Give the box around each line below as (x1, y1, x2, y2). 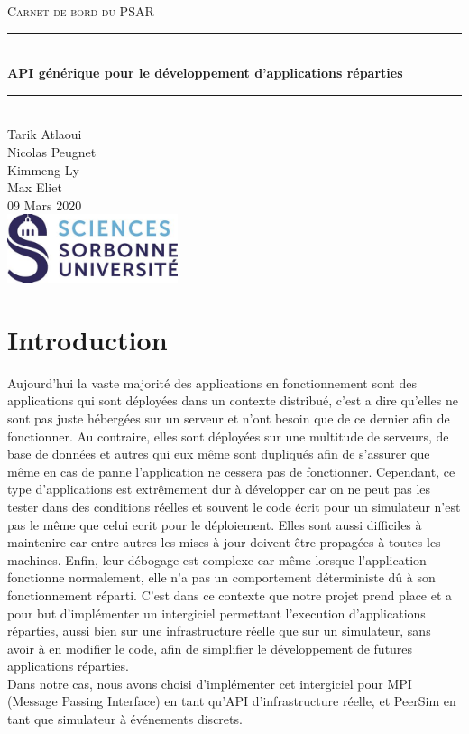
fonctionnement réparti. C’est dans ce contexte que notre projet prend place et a (7, 585, 453, 604)
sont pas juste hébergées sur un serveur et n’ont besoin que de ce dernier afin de (7, 408, 450, 427)
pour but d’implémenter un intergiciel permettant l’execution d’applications (7, 603, 426, 622)
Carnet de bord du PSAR (7, 2, 154, 20)
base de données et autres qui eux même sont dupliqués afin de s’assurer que (7, 444, 430, 463)
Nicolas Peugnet (7, 142, 97, 161)
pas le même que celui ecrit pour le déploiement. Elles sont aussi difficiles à (7, 515, 422, 534)
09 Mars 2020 (7, 195, 82, 214)
